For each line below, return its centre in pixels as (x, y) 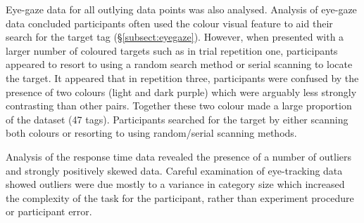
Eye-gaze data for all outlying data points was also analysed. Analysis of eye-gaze (181, 9)
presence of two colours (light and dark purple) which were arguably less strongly (181, 92)
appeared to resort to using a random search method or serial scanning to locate (179, 64)
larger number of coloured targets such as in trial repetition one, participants (172, 50)
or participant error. (49, 211)
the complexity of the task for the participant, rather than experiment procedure (180, 197)
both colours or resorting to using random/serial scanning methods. (151, 133)
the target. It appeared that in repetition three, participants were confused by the (182, 77)
